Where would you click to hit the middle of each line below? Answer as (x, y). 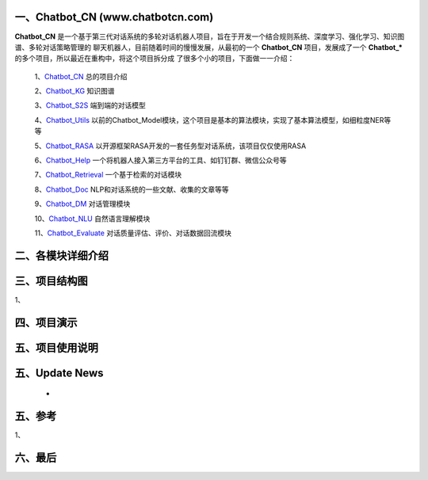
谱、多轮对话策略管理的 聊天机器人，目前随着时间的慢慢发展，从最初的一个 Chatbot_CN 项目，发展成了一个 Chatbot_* (209, 47)
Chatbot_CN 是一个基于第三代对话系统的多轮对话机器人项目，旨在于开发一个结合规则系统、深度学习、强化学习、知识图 (209, 36)
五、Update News (59, 373)
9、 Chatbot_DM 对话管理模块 (82, 204)
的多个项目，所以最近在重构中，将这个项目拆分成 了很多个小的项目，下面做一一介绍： (155, 59)
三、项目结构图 (51, 281)
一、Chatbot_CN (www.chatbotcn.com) (114, 17)
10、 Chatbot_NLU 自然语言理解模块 (92, 219)
